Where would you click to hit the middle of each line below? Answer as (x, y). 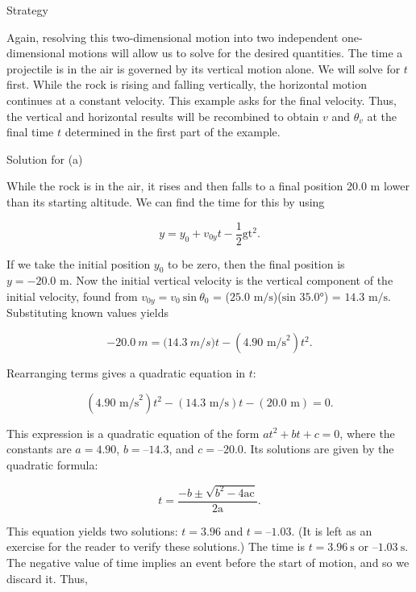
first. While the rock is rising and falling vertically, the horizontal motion (187, 84)
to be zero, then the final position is (256, 263)
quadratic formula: (52, 464)
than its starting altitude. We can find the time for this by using (166, 201)
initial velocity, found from (72, 296)
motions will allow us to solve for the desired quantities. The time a (236, 53)
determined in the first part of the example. (173, 132)
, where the (367, 433)
